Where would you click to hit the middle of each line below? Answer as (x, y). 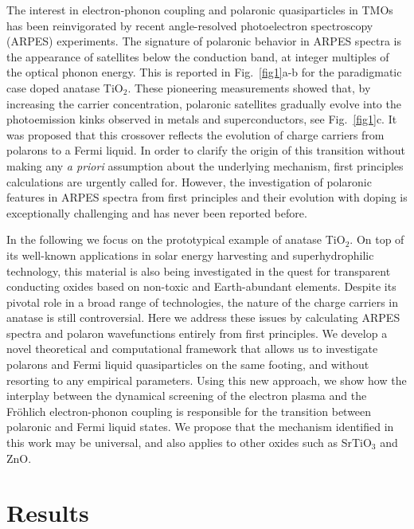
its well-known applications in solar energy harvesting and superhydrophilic (190, 255)
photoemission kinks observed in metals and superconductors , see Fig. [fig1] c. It (202, 119)
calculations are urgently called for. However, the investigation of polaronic (189, 181)
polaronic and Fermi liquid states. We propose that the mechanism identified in (200, 427)
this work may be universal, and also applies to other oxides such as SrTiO (189, 443)
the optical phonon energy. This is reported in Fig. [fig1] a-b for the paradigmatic (204, 72)
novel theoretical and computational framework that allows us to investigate (192, 349)
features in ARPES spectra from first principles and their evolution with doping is (207, 197)
